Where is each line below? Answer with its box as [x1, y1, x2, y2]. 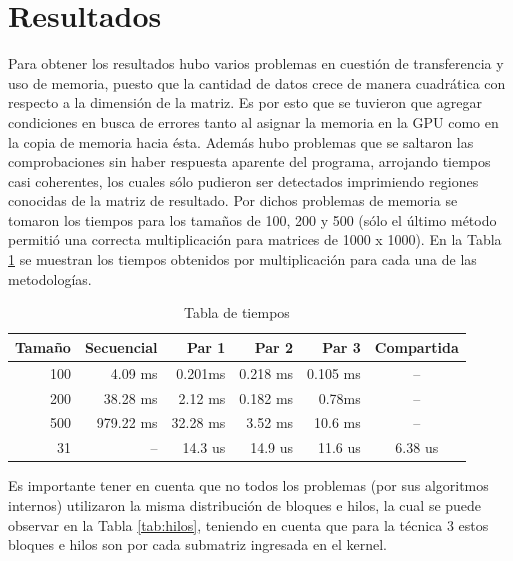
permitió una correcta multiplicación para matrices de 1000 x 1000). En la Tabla [8, 229, 502, 250]
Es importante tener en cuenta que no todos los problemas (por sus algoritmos [8, 475, 489, 496]
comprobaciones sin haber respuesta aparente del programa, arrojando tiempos [8, 151, 491, 172]
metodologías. [8, 268, 92, 289]
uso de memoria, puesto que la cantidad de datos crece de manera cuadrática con [8, 72, 506, 93]
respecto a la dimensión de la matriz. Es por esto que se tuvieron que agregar [8, 92, 483, 113]
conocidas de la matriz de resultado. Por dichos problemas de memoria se [8, 190, 458, 211]
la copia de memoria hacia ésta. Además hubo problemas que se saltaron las [8, 131, 474, 152]
